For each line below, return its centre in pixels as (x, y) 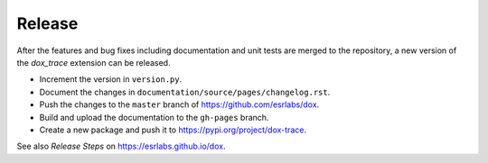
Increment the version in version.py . (111, 79)
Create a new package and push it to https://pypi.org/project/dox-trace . (173, 130)
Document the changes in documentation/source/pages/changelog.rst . (185, 92)
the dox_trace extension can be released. (94, 62)
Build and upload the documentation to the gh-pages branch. (154, 117)
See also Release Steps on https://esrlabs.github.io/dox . (121, 146)
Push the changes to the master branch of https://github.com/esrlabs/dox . (179, 104)
